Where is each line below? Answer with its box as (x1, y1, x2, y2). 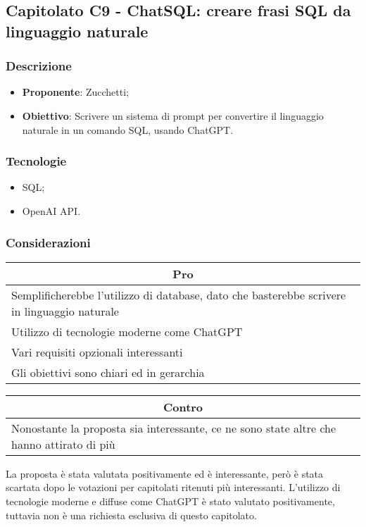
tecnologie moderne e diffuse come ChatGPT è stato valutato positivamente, (6, 493, 335, 508)
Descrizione (6, 57, 72, 75)
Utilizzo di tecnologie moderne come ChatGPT (11, 323, 243, 340)
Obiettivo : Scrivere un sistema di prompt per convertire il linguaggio (22, 108, 324, 123)
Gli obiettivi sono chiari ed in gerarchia (11, 364, 205, 380)
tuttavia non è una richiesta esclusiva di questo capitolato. (6, 507, 257, 522)
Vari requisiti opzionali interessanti (11, 343, 183, 360)
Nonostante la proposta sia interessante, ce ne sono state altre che (11, 419, 336, 436)
